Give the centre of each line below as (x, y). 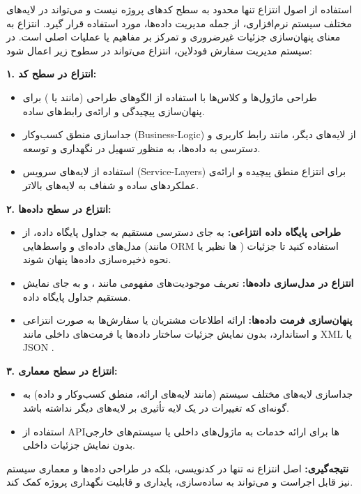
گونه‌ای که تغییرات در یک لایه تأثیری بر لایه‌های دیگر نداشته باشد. (156, 408)
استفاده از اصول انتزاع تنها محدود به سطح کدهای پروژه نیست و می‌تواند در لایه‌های (179, 9)
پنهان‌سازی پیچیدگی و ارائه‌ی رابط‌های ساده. (114, 111)
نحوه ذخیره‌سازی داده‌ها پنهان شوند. (97, 259)
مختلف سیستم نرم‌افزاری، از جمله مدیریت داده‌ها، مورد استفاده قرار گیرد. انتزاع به (179, 23)
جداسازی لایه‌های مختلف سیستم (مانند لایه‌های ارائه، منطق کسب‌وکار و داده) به (188, 394)
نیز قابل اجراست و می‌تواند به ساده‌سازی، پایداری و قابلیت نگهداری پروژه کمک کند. (180, 482)
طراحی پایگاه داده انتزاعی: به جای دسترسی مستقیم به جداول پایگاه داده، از (182, 232)
